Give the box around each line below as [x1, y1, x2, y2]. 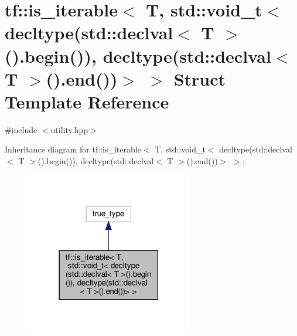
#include [5, 123, 37, 135]
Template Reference [5, 89, 169, 113]
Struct [173, 66, 226, 90]
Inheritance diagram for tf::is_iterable [5, 143, 141, 155]
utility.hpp [50, 123, 88, 135]
